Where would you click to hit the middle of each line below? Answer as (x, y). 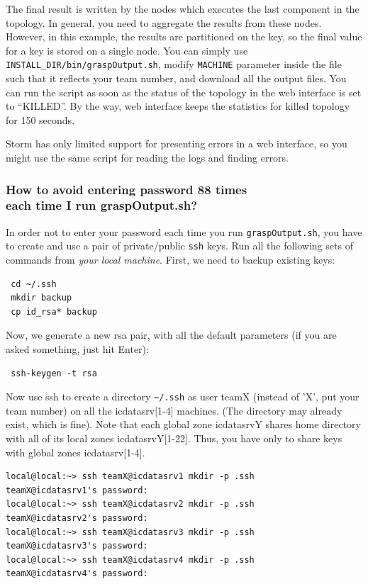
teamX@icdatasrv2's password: (77, 518)
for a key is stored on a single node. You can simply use (127, 50)
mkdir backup (41, 298)
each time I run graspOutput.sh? (102, 205)
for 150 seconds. (40, 119)
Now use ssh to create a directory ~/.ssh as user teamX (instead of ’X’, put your (183, 397)
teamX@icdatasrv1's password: (77, 490)
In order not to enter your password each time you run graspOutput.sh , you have (184, 231)
